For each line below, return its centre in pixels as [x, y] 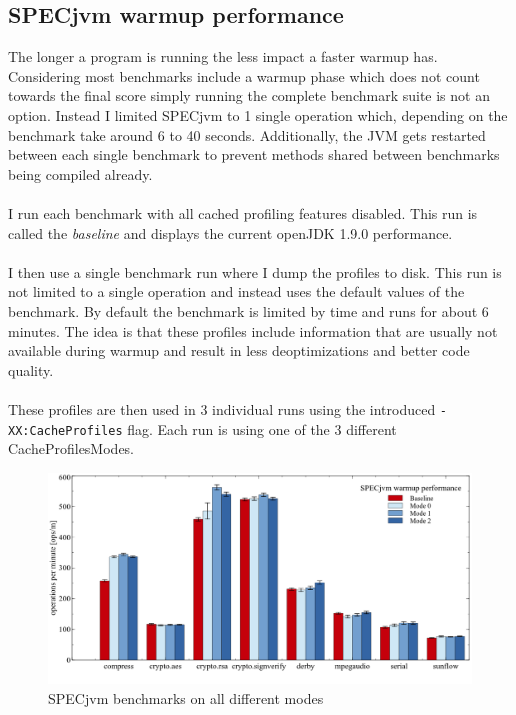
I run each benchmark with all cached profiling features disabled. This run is [243, 212]
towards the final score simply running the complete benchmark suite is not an [249, 95]
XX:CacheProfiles [65, 430]
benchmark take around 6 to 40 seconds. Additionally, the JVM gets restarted [247, 134]
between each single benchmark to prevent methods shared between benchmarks [254, 154]
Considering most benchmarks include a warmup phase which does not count [244, 75]
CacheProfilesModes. [71, 448]
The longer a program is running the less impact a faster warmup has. [223, 56]
